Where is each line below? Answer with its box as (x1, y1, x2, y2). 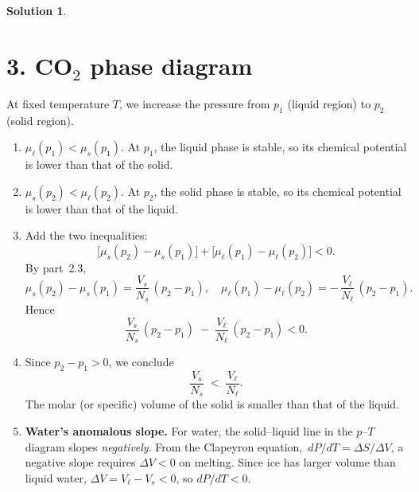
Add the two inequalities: (25, 227, 148, 244)
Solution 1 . (6, 2, 67, 18)
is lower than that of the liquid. (25, 200, 179, 217)
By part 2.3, (25, 259, 87, 275)
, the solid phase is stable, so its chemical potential (153, 182, 402, 199)
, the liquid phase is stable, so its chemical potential (153, 139, 407, 155)
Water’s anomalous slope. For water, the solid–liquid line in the (25, 423, 353, 439)
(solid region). (6, 111, 74, 128)
